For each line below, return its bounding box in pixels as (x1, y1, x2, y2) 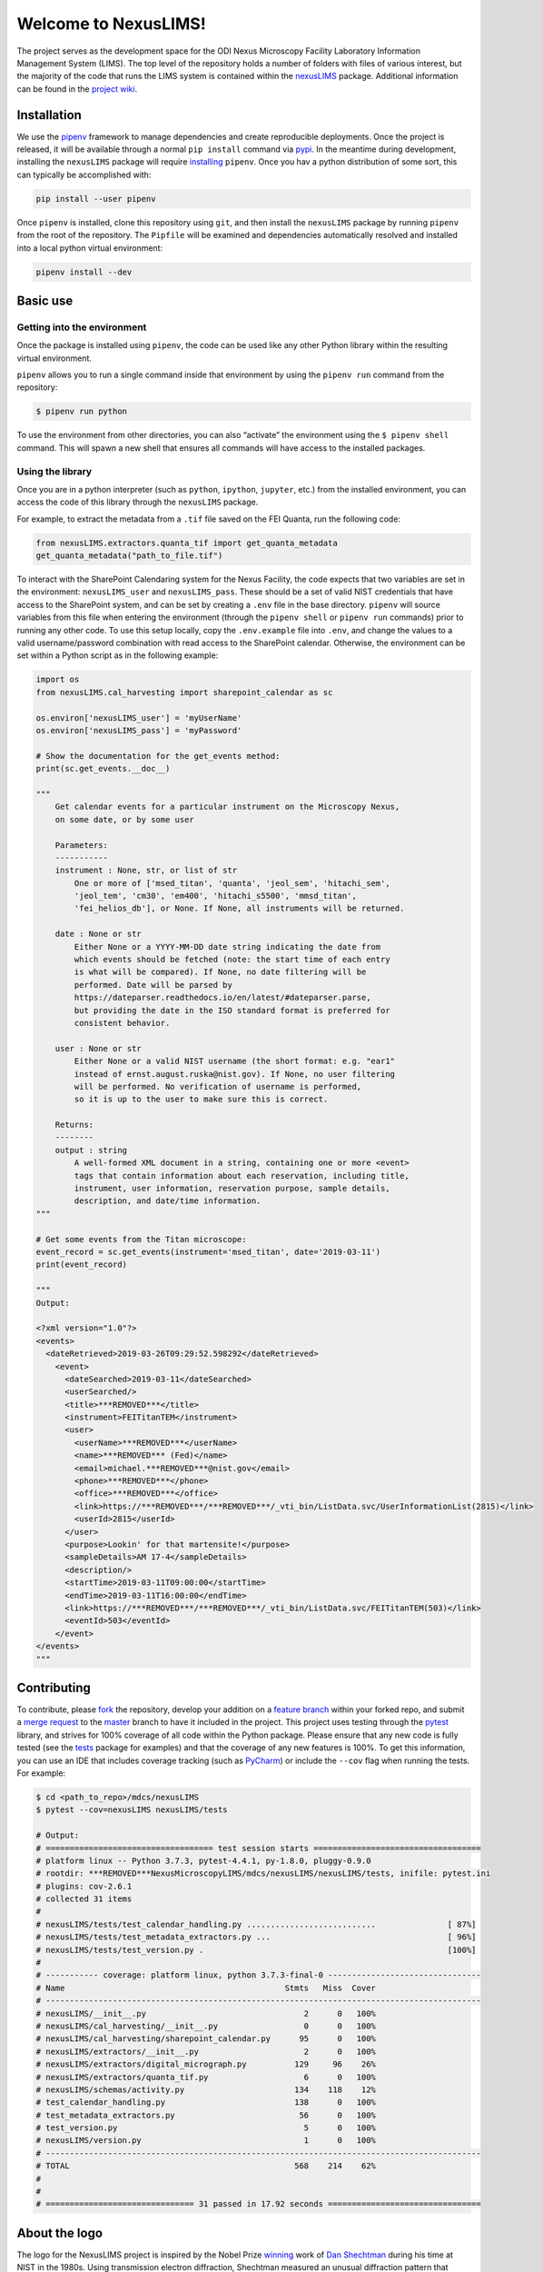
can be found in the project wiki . (16, 83, 138, 95)
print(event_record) (35, 1260, 127, 1270)
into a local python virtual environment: (16, 242, 163, 254)
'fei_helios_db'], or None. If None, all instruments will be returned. (74, 903, 405, 913)
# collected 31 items (35, 1894, 133, 1904)
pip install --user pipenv (35, 194, 156, 204)
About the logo (16, 2225, 104, 2240)
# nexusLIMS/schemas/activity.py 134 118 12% (35, 2084, 377, 2095)
